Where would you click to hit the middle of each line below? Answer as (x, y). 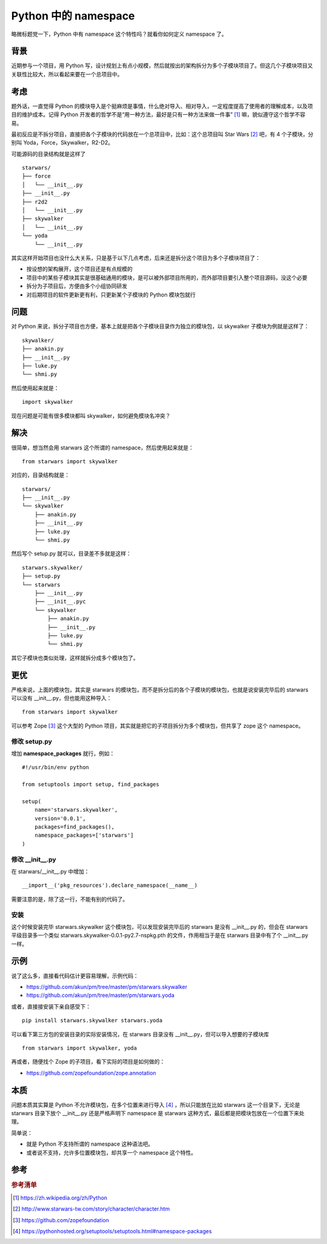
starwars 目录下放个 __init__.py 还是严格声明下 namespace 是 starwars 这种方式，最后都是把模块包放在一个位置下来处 (158, 1113)
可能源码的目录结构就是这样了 (48, 154)
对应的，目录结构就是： (40, 475)
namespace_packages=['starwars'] (84, 835)
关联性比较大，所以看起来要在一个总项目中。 (67, 74)
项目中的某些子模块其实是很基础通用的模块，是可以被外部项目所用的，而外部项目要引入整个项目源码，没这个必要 (167, 277)
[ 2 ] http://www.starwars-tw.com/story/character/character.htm (91, 1209)
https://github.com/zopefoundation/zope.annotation (91, 1073)
